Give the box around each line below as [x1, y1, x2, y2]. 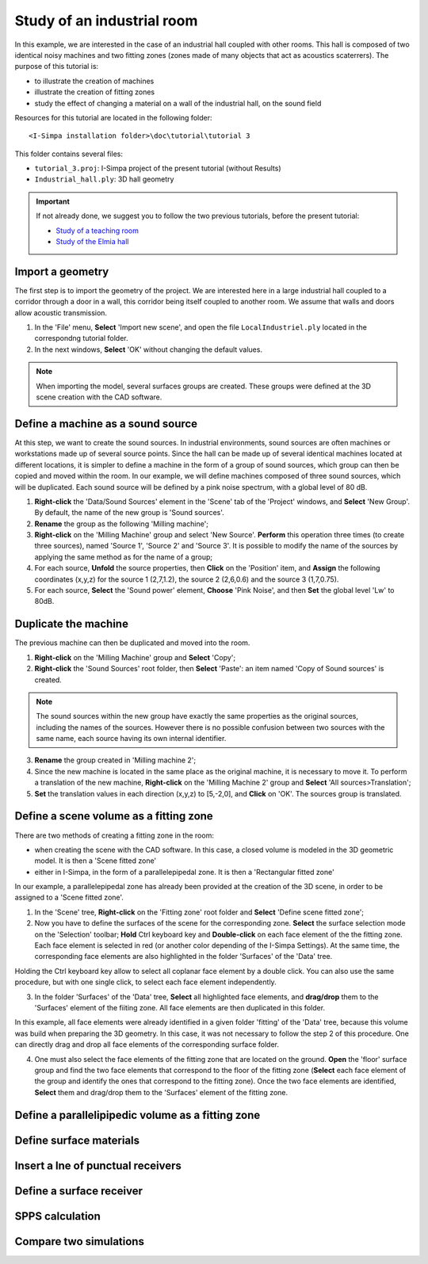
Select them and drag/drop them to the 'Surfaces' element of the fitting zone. [34, 1087, 289, 1097]
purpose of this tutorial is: [14, 62, 99, 71]
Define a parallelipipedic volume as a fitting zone [14, 1108, 261, 1121]
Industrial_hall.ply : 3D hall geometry [34, 174, 174, 184]
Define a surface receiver [14, 1184, 143, 1197]
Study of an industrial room [14, 12, 198, 29]
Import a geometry [14, 265, 109, 278]
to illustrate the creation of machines [34, 76, 155, 86]
